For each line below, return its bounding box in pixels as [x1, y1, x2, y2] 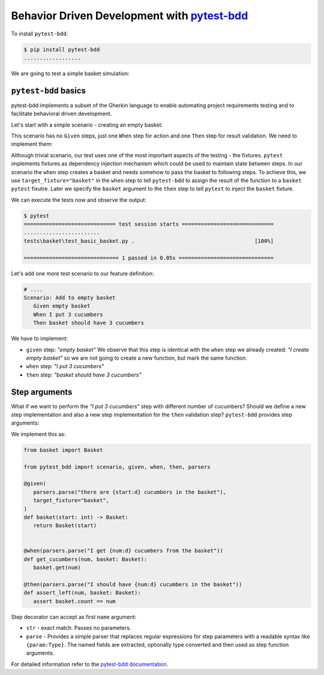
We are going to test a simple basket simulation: [11, 70, 130, 77]
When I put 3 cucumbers [33, 311, 103, 318]
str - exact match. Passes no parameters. [26, 625, 131, 632]
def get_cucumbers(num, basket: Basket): [23, 555, 148, 563]
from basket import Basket [23, 446, 103, 453]
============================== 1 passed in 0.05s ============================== [23, 254, 274, 261]
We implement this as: [11, 430, 66, 438]
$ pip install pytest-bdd [23, 46, 100, 53]
